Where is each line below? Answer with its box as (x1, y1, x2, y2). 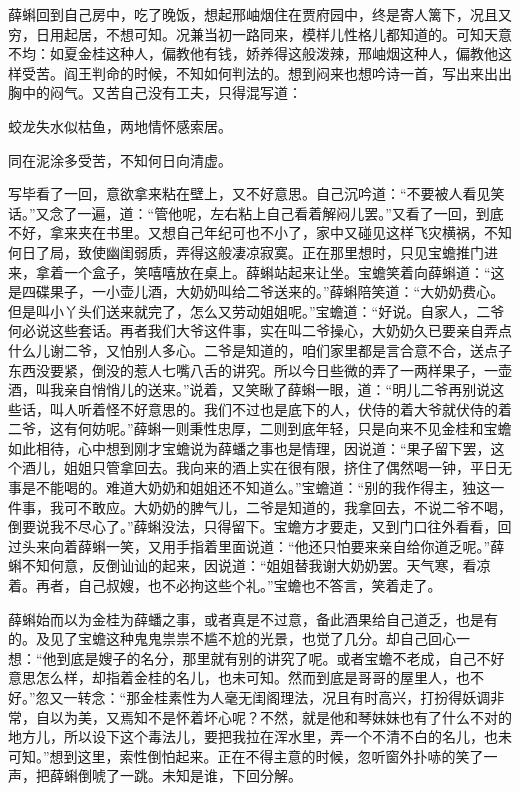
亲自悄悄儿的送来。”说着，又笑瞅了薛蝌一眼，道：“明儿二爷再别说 (63, 379, 491, 400)
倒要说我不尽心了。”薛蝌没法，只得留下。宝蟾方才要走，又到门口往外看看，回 (8, 516, 512, 537)
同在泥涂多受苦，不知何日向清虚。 (8, 149, 232, 170)
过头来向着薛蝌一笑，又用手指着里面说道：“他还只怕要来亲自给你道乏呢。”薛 (8, 535, 505, 556)
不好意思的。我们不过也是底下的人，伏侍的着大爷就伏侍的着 (119, 398, 512, 419)
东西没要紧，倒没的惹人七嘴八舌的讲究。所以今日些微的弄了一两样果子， (8, 359, 484, 380)
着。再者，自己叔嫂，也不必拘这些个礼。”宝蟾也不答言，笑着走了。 (8, 575, 442, 596)
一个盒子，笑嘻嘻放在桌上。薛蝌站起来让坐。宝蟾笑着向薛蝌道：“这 (63, 261, 505, 282)
